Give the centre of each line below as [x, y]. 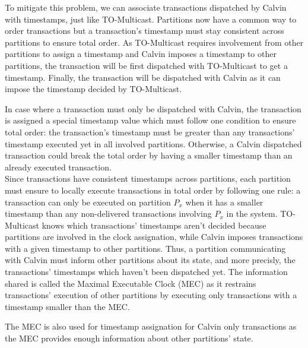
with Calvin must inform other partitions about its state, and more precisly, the [150, 260]
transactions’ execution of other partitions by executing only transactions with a [151, 295]
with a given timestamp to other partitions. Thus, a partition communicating [145, 248]
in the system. [252, 213]
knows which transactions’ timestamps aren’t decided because [154, 225]
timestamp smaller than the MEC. [67, 306]
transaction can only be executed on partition [88, 202]
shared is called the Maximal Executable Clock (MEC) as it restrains [131, 283]
